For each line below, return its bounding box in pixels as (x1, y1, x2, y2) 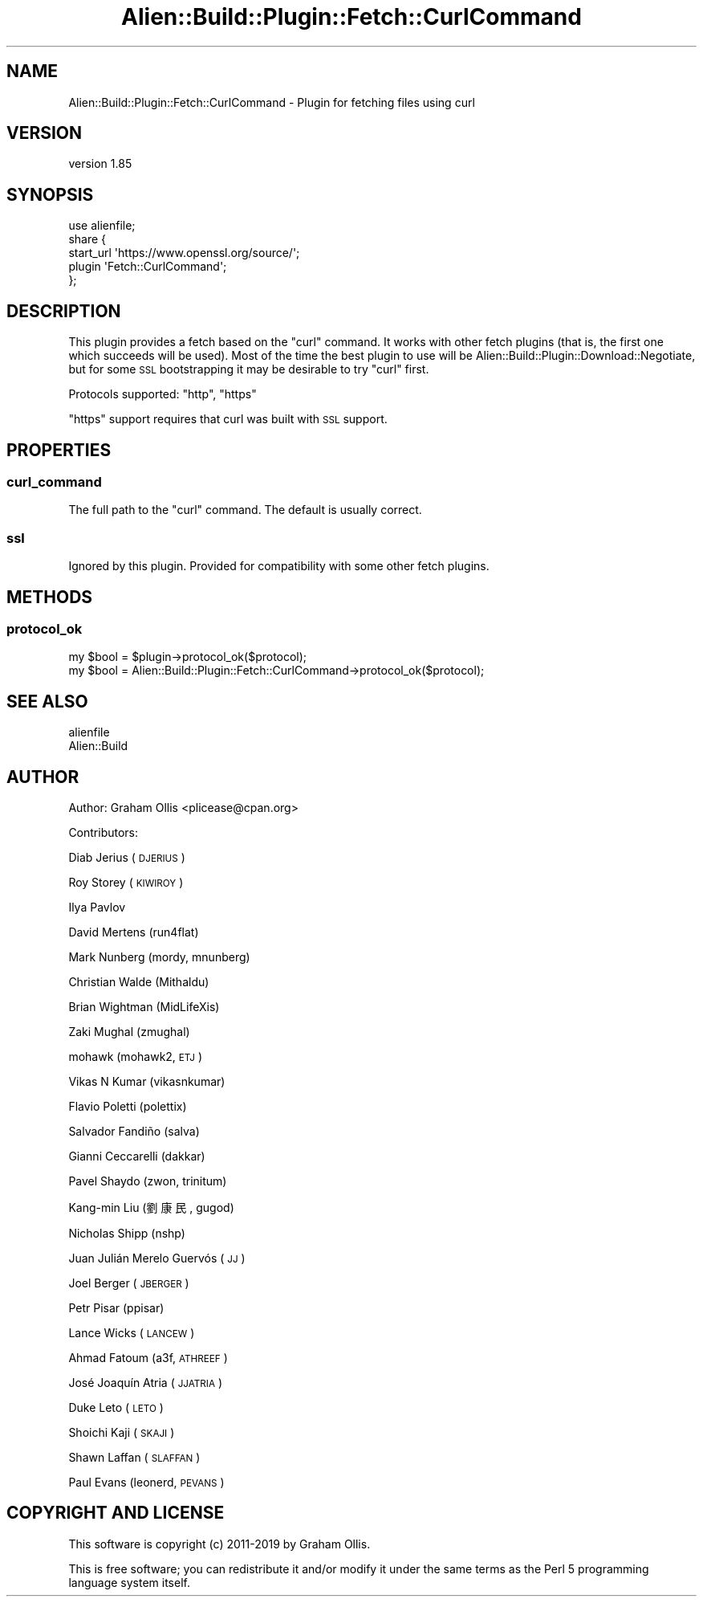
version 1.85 (68, 157, 132, 171)
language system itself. (68, 1575, 190, 1589)
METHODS (6, 586, 93, 607)
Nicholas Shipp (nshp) (68, 1226, 185, 1240)
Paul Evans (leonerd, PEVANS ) (68, 1475, 225, 1489)
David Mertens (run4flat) (68, 925, 199, 939)
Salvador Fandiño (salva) (68, 1124, 200, 1138)
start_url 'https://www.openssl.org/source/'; (68, 246, 300, 260)
